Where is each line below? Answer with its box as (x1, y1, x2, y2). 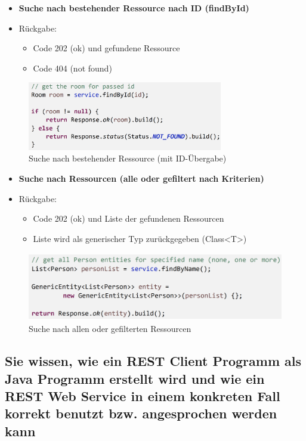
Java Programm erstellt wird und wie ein (5, 369, 265, 387)
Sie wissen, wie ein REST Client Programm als (5, 352, 302, 370)
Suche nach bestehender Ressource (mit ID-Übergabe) (29, 152, 227, 164)
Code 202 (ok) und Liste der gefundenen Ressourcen (33, 212, 224, 225)
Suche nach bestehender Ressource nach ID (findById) (18, 2, 249, 14)
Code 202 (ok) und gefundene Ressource (33, 42, 180, 54)
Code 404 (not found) (33, 61, 112, 74)
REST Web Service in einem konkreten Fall (5, 387, 280, 405)
